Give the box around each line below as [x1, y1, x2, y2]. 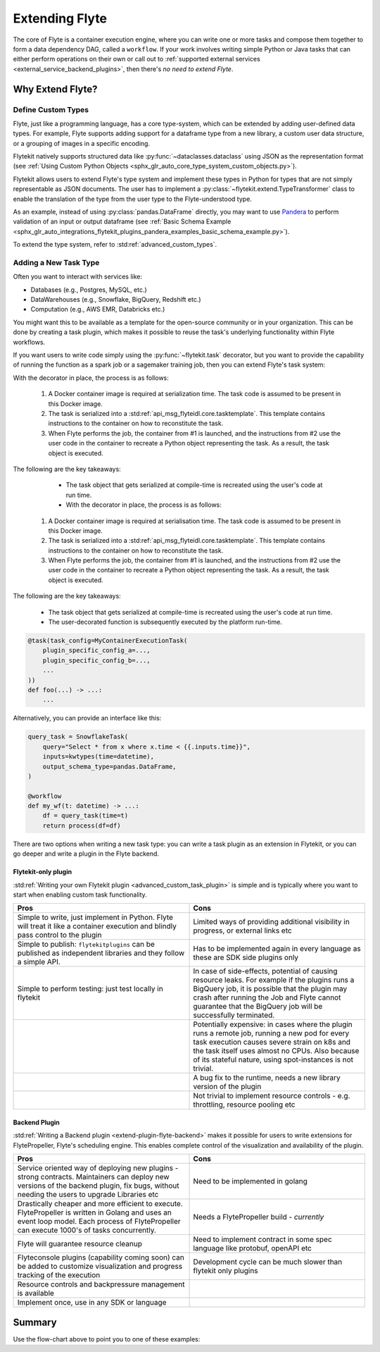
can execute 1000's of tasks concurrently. [17, 1225, 156, 1235]
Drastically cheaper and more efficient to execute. [17, 1199, 183, 1209]
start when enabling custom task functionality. [13, 890, 147, 899]
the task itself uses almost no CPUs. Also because [193, 1046, 360, 1056]
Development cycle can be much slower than [193, 1257, 343, 1267]
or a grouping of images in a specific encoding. [13, 139, 151, 147]
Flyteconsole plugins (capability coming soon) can [17, 1253, 184, 1262]
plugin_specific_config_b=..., [42, 656, 151, 664]
